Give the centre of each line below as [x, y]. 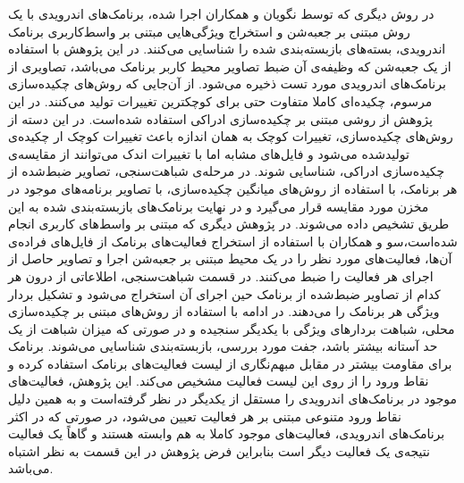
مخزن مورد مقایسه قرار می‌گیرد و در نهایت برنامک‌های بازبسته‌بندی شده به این [219, 206]
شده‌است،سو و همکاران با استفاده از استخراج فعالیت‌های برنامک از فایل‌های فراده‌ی [233, 241]
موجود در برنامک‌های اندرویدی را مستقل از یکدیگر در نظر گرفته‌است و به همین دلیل [233, 399]
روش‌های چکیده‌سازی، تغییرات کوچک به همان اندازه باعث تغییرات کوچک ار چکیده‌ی [231, 136]
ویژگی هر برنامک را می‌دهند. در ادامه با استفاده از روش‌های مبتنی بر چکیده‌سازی [224, 311]
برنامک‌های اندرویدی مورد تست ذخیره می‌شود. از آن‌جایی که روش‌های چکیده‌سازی [227, 83]
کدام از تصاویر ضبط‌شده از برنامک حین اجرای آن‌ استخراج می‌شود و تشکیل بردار [224, 293]
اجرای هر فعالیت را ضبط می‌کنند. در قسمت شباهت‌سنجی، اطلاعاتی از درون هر [221, 275]
